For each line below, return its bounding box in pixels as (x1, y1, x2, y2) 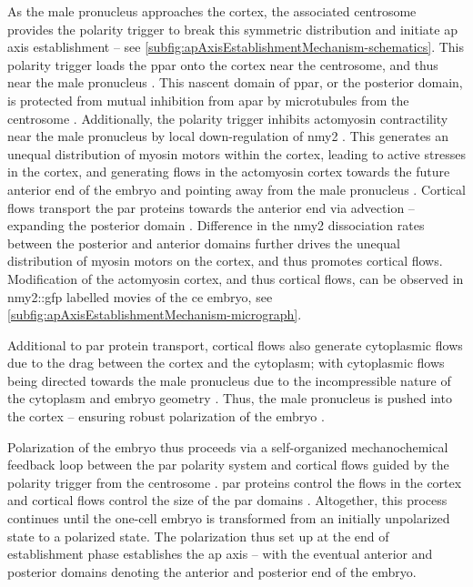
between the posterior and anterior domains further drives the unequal (7, 233, 400, 252)
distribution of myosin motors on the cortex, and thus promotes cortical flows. (7, 251, 443, 270)
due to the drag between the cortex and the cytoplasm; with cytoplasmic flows (7, 353, 445, 372)
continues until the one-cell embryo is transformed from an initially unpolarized (7, 509, 450, 528)
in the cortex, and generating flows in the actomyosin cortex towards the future (7, 162, 450, 181)
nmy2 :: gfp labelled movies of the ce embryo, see (7, 287, 273, 306)
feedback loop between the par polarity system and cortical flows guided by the (7, 455, 449, 474)
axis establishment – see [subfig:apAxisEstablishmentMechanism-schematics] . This (7, 37, 464, 56)
